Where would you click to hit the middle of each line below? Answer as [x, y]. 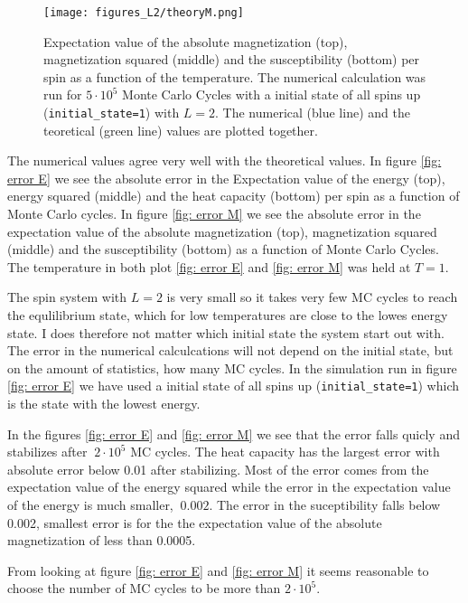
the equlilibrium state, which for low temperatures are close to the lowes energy [228, 315]
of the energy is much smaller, [90, 505]
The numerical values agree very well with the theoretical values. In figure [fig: [225, 160]
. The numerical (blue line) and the [313, 113]
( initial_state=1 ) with [112, 113]
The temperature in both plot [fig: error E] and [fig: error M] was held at [209, 266]
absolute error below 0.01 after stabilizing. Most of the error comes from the [218, 469]
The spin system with [67, 297]
